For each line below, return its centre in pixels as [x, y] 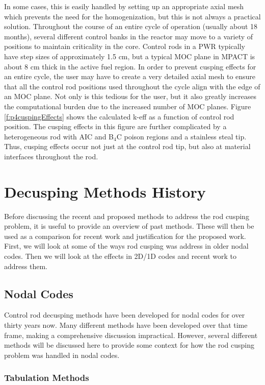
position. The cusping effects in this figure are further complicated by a [115, 126]
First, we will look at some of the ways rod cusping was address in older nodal [126, 246]
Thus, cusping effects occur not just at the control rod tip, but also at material [127, 146]
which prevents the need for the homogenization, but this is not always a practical [132, 16]
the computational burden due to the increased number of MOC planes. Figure [128, 106]
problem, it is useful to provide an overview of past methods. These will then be [129, 226]
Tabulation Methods [47, 378]
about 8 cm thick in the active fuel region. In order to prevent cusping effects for [130, 66]
